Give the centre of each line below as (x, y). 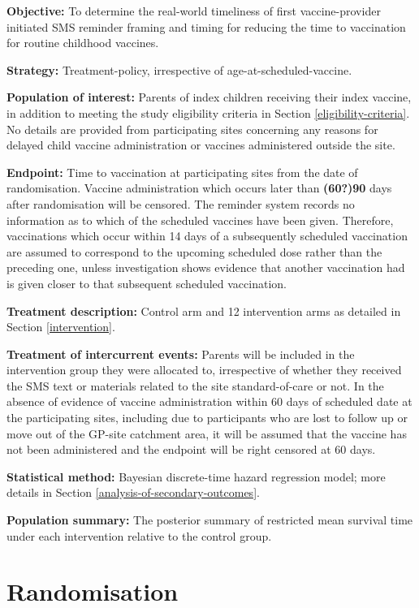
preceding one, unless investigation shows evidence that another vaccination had (206, 267)
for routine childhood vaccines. (83, 43)
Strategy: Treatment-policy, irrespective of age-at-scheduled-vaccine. (179, 69)
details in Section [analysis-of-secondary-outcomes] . (133, 492)
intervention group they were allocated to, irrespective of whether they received (204, 370)
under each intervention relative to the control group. (139, 535)
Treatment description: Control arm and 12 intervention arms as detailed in (204, 310)
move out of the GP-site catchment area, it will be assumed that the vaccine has (207, 433)
